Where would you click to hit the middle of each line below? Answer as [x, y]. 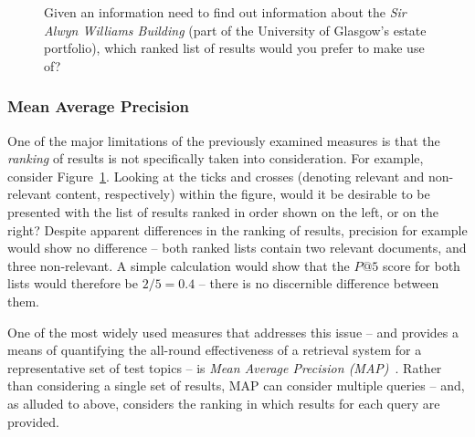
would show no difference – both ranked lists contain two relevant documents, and [237, 248]
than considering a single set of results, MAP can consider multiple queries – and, [236, 385]
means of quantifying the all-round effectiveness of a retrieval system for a [215, 350]
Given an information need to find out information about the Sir [225, 12]
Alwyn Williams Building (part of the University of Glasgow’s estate [235, 30]
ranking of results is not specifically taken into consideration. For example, [216, 158]
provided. [33, 421]
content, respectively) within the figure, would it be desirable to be [243, 194]
